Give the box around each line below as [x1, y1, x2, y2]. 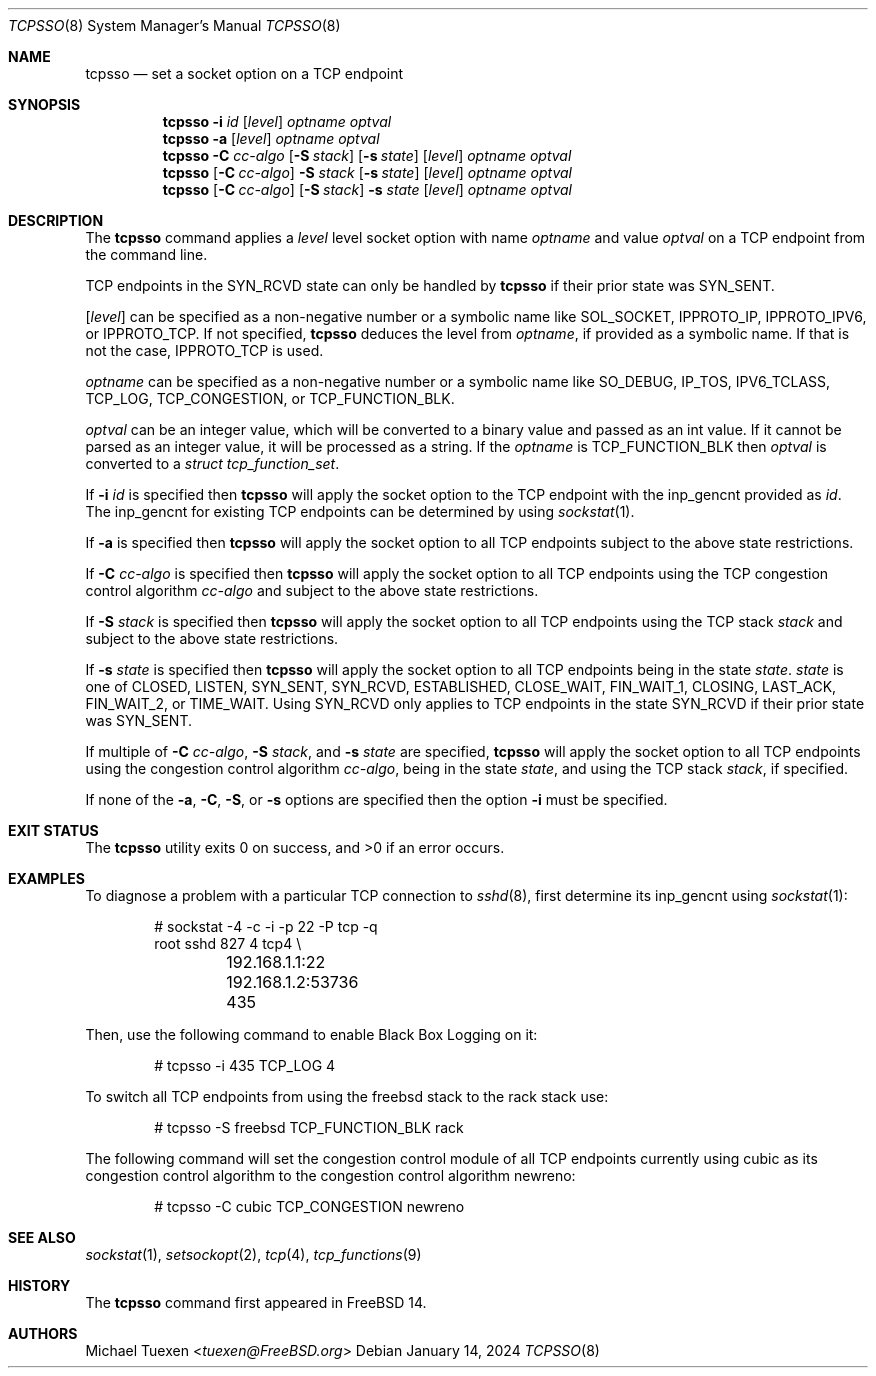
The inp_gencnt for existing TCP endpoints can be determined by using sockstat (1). [85, 503, 635, 520]
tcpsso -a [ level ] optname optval [162, 130, 380, 147]
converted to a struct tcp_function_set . [85, 455, 340, 472]
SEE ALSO [8, 1229, 76, 1246]
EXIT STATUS [8, 822, 99, 839]
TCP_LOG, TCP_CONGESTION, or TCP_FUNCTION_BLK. [85, 390, 455, 407]
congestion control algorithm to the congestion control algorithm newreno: [85, 1167, 576, 1184]
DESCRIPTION [8, 212, 104, 229]
